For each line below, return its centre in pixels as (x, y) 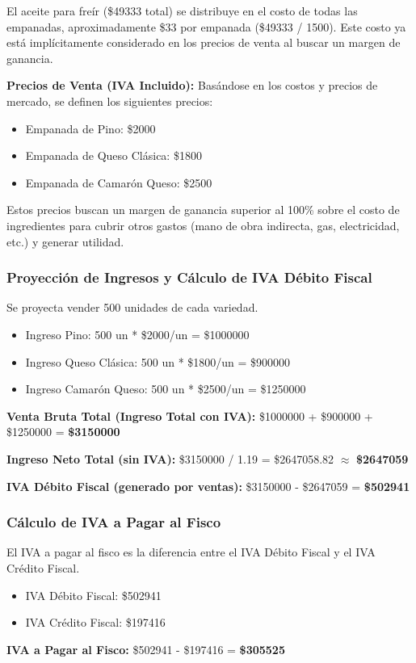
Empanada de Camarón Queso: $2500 (119, 182)
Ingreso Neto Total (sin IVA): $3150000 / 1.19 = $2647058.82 (170, 458)
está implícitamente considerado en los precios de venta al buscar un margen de (204, 42)
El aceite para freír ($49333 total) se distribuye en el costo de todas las (182, 10)
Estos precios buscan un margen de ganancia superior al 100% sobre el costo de (203, 210)
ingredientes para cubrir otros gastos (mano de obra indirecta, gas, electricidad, (203, 225)
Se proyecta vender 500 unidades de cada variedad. (132, 307)
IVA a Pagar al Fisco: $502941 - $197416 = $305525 (146, 649)
